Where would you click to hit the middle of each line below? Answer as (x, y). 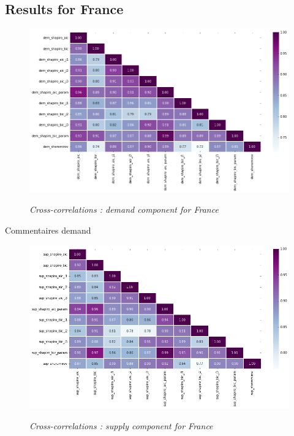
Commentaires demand (48, 230)
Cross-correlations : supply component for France (121, 425)
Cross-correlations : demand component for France (124, 209)
